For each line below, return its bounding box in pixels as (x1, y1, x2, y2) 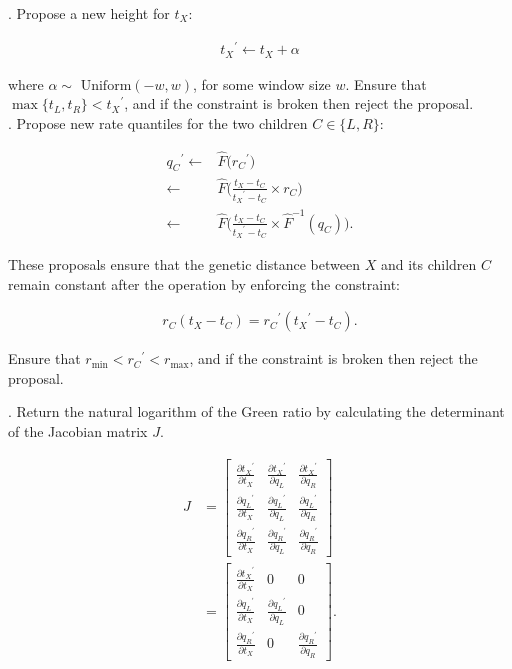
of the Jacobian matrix (8, 420, 148, 441)
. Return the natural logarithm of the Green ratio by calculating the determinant (8, 401, 505, 422)
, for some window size (192, 73, 331, 94)
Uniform (80, 78, 132, 93)
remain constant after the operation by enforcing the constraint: (8, 273, 400, 294)
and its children (380, 253, 477, 274)
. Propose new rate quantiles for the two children (8, 112, 308, 133)
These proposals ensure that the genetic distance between (8, 253, 360, 274)
